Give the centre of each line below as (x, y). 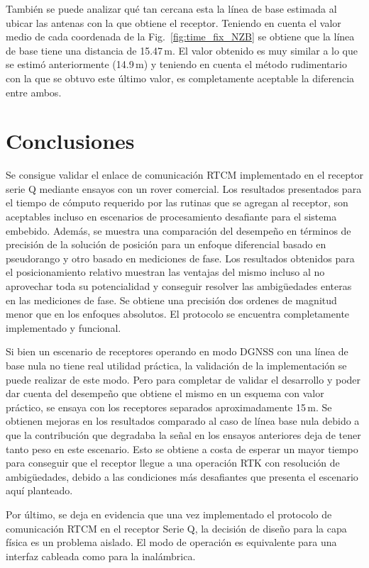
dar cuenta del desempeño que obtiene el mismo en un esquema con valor (165, 393)
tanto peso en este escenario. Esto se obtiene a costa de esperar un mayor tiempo (182, 449)
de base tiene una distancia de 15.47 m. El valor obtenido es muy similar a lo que (182, 50)
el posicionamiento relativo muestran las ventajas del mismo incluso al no (165, 272)
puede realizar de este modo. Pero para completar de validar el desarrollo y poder (183, 379)
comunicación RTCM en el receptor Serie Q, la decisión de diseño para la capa (176, 528)
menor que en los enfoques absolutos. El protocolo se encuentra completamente (178, 314)
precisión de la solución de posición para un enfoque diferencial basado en (166, 244)
